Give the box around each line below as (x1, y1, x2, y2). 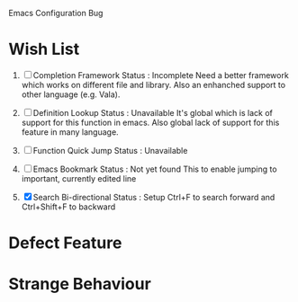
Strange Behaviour (8, 274, 152, 295)
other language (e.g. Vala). (21, 89, 121, 100)
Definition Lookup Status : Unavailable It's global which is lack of (32, 107, 274, 118)
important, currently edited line (21, 173, 137, 183)
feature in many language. (21, 126, 119, 138)
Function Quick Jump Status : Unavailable (32, 145, 188, 155)
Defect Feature (8, 233, 122, 253)
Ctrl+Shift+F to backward (21, 201, 116, 212)
